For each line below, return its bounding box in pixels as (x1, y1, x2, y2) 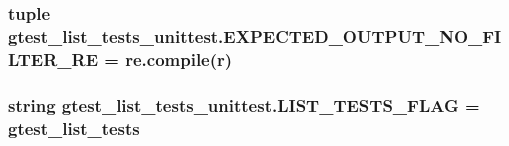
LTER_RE (8, 46, 99, 71)
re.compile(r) (125, 46, 233, 71)
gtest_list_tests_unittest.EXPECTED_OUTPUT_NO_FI (8, 23, 502, 48)
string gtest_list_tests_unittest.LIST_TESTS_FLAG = (8, 92, 480, 117)
